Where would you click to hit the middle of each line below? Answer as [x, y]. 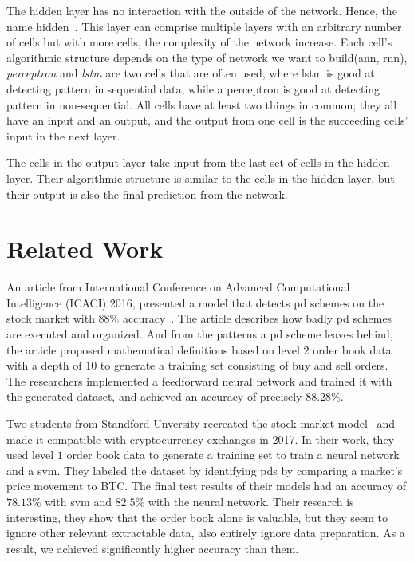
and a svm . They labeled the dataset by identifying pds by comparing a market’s [205, 470]
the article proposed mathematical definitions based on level [153, 349]
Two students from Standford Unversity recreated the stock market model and [201, 423]
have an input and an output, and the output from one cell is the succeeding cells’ [207, 120]
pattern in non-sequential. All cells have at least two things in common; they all [202, 104]
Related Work [85, 249]
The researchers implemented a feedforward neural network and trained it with [199, 380]
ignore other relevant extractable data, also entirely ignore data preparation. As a [206, 533]
